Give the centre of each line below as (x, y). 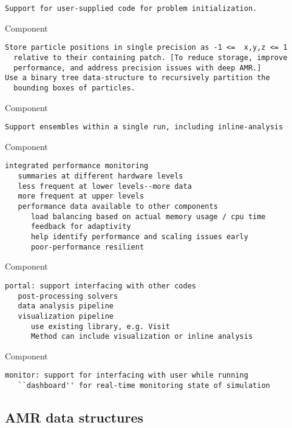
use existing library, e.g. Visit (100, 326)
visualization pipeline (66, 316)
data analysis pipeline (66, 306)
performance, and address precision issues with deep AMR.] (138, 68)
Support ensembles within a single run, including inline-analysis (144, 127)
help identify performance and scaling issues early (139, 236)
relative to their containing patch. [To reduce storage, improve (151, 57)
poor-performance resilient (87, 247)
